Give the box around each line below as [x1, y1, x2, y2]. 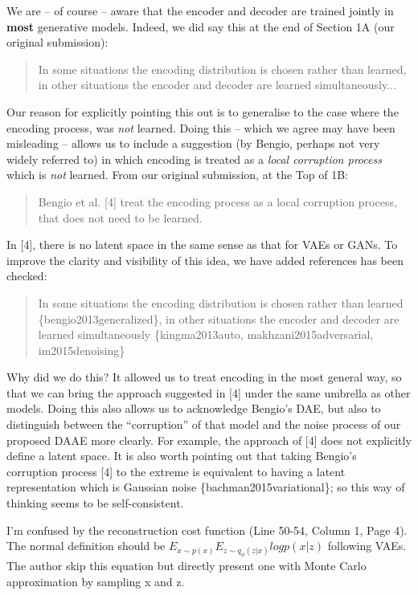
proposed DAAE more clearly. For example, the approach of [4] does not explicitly [6, 431, 412, 448]
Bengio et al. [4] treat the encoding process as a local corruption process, [38, 193, 397, 210]
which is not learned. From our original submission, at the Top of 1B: [6, 166, 348, 183]
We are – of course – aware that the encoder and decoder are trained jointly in [6, 2, 394, 18]
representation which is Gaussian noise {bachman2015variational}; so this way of [6, 479, 405, 495]
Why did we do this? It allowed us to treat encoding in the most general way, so [6, 369, 402, 385]
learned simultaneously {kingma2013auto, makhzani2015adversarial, [38, 326, 374, 343]
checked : [6, 267, 47, 284]
